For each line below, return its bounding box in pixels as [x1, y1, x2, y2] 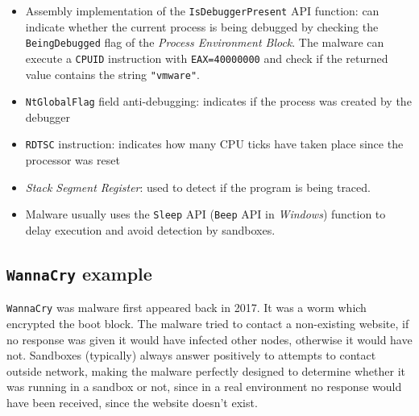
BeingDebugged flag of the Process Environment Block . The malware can [25, 34, 384, 51]
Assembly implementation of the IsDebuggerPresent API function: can [25, 2, 380, 19]
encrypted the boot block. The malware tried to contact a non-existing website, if [6, 315, 409, 331]
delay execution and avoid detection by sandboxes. [25, 221, 276, 238]
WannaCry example [6, 260, 152, 285]
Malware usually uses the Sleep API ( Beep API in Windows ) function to [25, 206, 386, 223]
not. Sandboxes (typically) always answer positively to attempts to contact [6, 347, 376, 364]
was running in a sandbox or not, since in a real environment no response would [6, 378, 402, 395]
